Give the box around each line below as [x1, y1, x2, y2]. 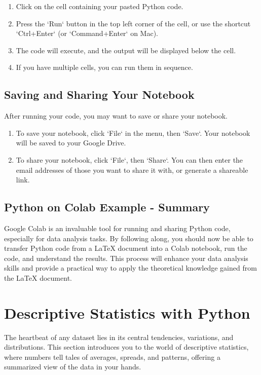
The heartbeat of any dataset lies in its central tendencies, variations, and [4, 331, 234, 342]
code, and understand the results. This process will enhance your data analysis [4, 252, 248, 263]
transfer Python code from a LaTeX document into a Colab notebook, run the [4, 243, 247, 253]
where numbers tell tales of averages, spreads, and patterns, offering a [4, 351, 220, 362]
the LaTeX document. [4, 272, 72, 283]
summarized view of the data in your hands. [4, 361, 141, 372]
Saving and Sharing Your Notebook [4, 87, 195, 102]
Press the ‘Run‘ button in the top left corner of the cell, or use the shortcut [16, 18, 251, 28]
